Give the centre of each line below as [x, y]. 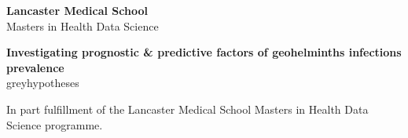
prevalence [35, 67]
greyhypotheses [43, 83]
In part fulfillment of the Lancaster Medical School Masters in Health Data [187, 109]
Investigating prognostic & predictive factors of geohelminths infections [204, 52]
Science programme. [55, 124]
